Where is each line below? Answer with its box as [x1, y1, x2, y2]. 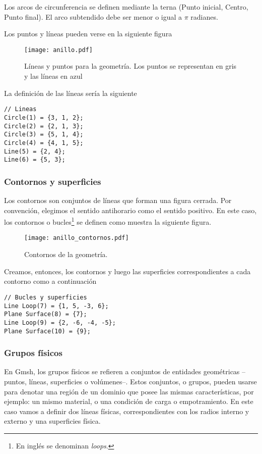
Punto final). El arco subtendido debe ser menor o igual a [4, 11, 182, 22]
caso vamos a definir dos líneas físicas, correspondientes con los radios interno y [4, 406, 249, 416]
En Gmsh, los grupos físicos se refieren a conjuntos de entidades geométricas [4, 366, 240, 377]
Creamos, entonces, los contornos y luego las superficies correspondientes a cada [4, 266, 251, 276]
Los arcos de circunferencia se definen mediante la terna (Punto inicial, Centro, [4, 2, 248, 12]
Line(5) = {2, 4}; [4, 147, 65, 155]
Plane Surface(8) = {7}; [4, 311, 87, 318]
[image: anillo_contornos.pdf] [24, 234, 129, 242]
